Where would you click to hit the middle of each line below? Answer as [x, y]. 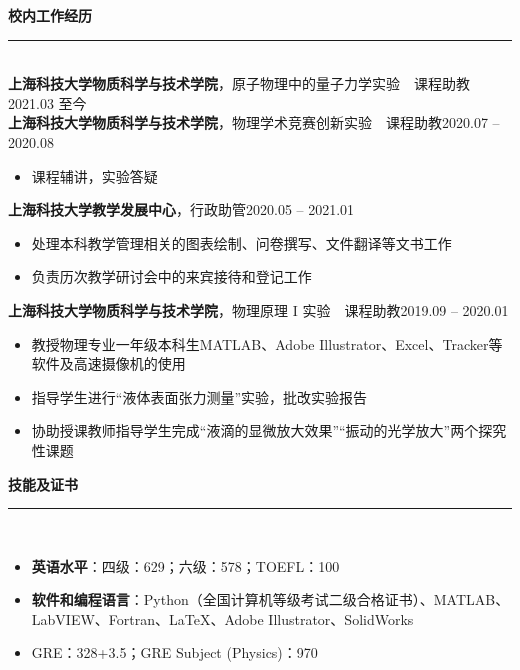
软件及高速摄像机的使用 [108, 363]
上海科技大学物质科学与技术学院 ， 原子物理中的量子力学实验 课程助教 [239, 83]
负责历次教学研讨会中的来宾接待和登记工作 [171, 276]
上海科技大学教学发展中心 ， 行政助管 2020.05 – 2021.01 [181, 209]
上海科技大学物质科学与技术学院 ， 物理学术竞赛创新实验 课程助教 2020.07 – [254, 122]
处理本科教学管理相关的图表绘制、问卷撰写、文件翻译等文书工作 [241, 242]
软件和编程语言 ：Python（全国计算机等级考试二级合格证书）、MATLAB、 [270, 599]
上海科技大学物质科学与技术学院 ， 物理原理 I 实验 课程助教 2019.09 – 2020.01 [258, 309]
